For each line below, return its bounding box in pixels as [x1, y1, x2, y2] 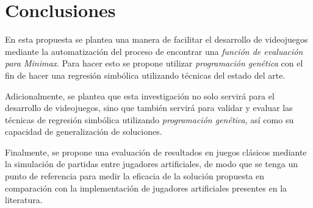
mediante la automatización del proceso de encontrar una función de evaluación [5, 45, 303, 57]
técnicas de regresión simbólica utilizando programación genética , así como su [5, 113, 294, 126]
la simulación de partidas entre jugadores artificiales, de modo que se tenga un [5, 157, 298, 170]
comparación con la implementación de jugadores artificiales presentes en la [5, 181, 287, 194]
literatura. [5, 193, 43, 206]
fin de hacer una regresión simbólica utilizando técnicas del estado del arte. [5, 68, 286, 81]
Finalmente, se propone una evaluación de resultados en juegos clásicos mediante [5, 145, 307, 158]
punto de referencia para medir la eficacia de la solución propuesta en [5, 170, 265, 182]
